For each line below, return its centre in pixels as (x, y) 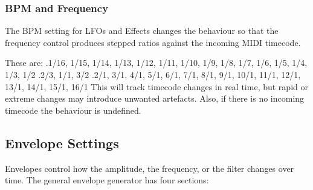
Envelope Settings (62, 142)
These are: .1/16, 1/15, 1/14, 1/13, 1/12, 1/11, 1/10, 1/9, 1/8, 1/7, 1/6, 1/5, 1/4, (156, 63)
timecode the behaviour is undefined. (73, 110)
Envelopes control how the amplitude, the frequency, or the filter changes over (150, 168)
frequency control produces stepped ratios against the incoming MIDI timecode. (153, 42)
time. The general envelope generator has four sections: (107, 180)
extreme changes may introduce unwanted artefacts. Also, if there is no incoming (155, 98)
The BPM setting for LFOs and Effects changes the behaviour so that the (142, 31)
